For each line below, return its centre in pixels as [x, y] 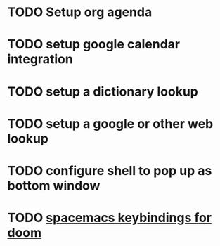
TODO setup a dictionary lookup [103, 91]
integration [40, 59]
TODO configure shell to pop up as [110, 170]
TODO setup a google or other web [110, 123]
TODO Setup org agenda [80, 12]
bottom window [54, 185]
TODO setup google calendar [94, 45]
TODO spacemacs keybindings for [110, 218]
